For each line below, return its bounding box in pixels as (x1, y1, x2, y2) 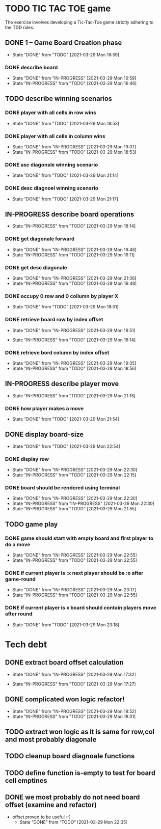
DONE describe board (5, 64, 58, 71)
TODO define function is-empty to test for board (5, 769, 156, 777)
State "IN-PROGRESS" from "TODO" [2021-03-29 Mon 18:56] (12, 365, 136, 371)
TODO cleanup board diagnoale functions (5, 752, 135, 760)
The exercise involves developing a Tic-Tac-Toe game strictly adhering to (5, 19, 154, 25)
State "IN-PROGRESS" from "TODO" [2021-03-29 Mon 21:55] (12, 506, 136, 512)
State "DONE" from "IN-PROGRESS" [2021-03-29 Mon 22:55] (12, 552, 137, 558)
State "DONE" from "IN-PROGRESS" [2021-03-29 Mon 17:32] (12, 671, 136, 677)
